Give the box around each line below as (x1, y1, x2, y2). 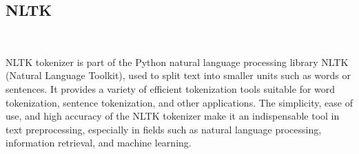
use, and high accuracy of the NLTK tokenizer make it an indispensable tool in (6, 109, 340, 123)
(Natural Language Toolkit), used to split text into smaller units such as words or (6, 68, 351, 82)
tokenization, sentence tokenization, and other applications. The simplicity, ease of (6, 95, 353, 109)
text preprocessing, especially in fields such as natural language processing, (6, 122, 322, 136)
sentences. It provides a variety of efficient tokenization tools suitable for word (6, 81, 336, 96)
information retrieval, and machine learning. (6, 135, 192, 150)
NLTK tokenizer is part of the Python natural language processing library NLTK (6, 54, 349, 69)
